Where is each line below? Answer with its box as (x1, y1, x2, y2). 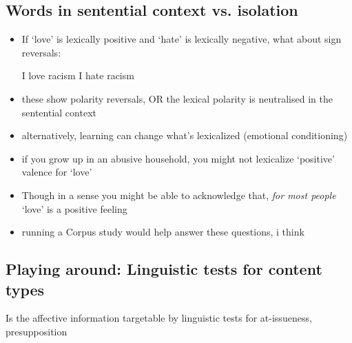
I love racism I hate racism (21, 68, 134, 83)
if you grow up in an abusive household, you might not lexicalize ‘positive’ (21, 151, 335, 165)
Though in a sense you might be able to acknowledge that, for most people (21, 187, 336, 202)
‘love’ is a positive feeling (21, 201, 127, 216)
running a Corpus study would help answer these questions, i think (21, 225, 304, 239)
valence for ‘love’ (21, 165, 92, 179)
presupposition (6, 324, 68, 338)
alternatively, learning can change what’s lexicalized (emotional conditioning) (21, 128, 348, 143)
